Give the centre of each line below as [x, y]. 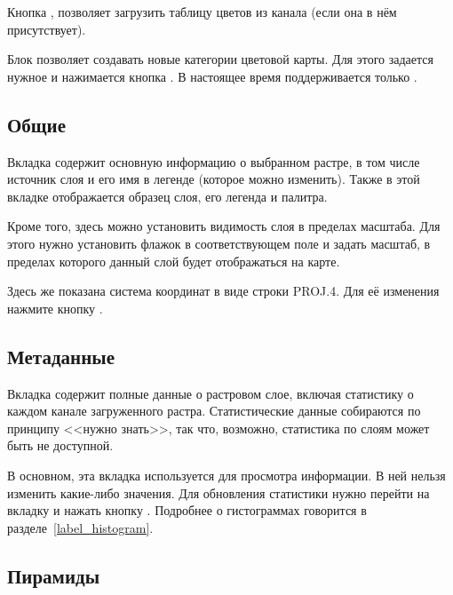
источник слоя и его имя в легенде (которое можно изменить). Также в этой [214, 179]
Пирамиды [54, 575]
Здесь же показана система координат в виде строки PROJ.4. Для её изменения [223, 291]
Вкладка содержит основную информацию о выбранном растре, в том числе [214, 161]
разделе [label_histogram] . [80, 527]
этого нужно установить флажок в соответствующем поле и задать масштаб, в [219, 243]
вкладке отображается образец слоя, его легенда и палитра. [167, 196]
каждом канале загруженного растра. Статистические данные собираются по [214, 411]
